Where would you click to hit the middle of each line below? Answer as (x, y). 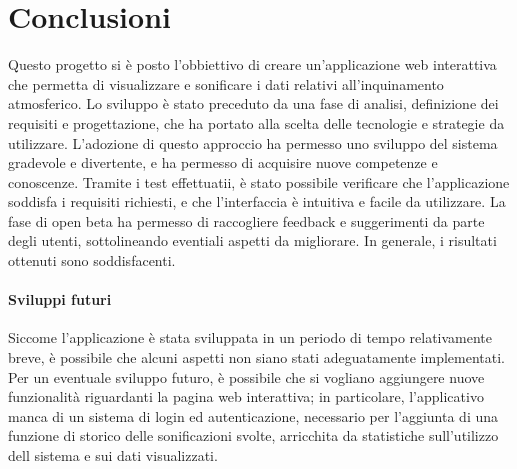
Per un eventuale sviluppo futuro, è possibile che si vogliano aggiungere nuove (246, 376)
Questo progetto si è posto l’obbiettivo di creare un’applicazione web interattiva (252, 64)
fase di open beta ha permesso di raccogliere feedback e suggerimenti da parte (246, 220)
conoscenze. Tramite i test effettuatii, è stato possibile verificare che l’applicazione (259, 181)
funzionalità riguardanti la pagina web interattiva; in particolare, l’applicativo (246, 396)
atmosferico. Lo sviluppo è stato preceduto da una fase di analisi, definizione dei (253, 103)
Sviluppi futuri (60, 299)
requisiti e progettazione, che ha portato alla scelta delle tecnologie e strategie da (256, 122)
